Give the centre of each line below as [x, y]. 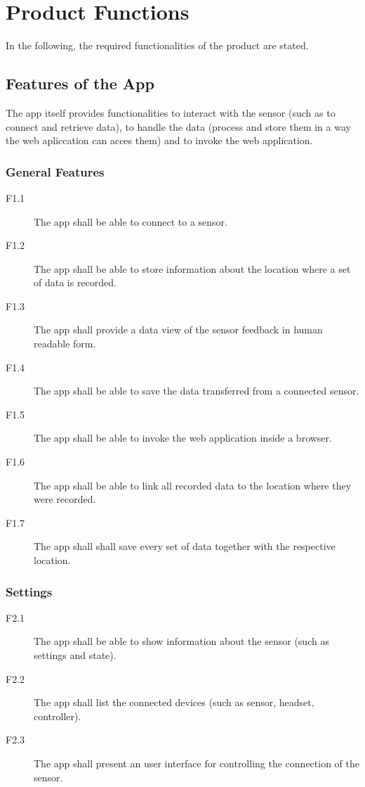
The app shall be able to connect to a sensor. [131, 221]
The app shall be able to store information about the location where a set [192, 268]
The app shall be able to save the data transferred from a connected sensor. [197, 391]
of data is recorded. [75, 282]
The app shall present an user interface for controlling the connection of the [197, 763]
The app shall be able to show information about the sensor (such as [181, 641]
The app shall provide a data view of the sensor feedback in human [178, 329]
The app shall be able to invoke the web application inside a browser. [183, 438]
